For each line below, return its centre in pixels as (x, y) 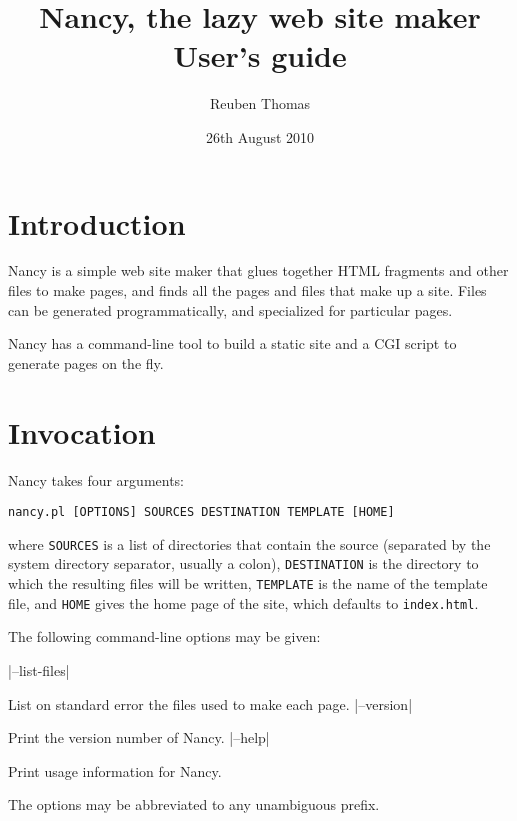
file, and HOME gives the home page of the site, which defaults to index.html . (243, 602)
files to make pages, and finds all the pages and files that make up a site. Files (247, 290)
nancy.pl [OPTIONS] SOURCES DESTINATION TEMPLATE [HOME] (201, 512)
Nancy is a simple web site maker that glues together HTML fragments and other (258, 270)
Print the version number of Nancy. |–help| (139, 737)
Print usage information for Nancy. (115, 770)
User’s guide (260, 55)
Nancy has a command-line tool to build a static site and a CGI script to (232, 343)
